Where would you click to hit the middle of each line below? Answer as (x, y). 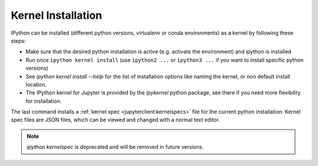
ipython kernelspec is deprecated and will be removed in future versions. (115, 147)
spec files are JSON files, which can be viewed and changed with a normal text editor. (115, 120)
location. (36, 84)
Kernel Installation (57, 15)
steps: (18, 40)
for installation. (44, 101)
